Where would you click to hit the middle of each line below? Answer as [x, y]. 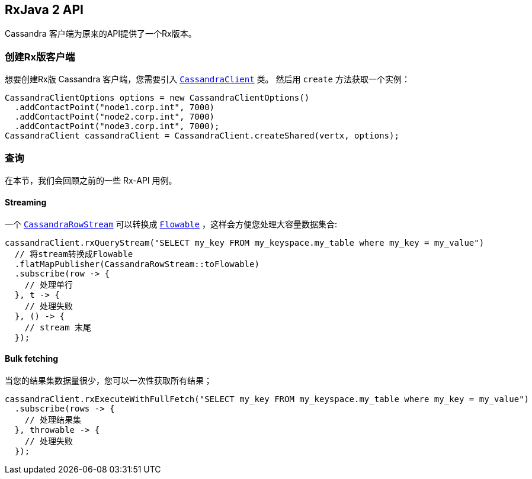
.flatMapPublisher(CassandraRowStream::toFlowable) [137, 264]
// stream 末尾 [58, 328]
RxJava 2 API [44, 10]
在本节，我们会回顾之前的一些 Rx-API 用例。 [91, 180]
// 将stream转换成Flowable [74, 254]
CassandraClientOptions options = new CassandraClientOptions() [157, 98]
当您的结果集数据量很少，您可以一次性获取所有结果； [108, 381]
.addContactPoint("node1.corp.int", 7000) [115, 107]
